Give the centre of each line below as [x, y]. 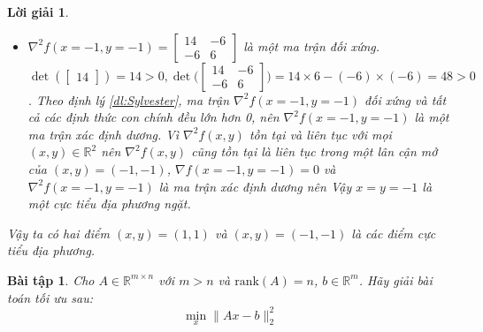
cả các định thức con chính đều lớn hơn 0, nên [153, 117]
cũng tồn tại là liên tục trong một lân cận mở [314, 151]
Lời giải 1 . [38, 11]
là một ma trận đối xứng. [312, 45]
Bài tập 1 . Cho [51, 279]
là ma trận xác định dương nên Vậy [255, 186]
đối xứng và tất [406, 99]
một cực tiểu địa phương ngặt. [109, 204]
